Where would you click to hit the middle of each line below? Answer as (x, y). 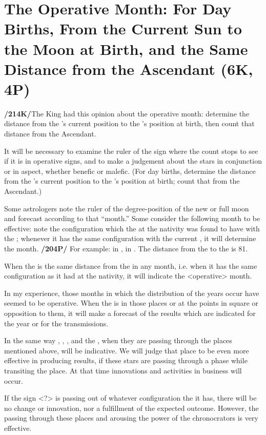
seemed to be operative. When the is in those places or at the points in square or (131, 303)
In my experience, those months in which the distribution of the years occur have (132, 293)
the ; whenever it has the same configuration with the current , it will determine (130, 238)
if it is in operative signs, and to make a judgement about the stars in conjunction (133, 161)
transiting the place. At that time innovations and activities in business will (123, 370)
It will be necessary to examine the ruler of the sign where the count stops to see (131, 151)
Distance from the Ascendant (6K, (129, 68)
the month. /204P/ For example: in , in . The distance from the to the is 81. (126, 248)
